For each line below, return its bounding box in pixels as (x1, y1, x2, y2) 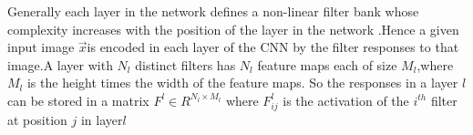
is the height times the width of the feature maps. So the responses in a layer (26, 73, 458, 92)
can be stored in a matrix (7, 90, 149, 109)
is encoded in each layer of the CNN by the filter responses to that (87, 37, 459, 57)
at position (7, 109, 67, 129)
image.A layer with (7, 55, 113, 74)
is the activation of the (283, 90, 409, 109)
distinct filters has (135, 55, 236, 74)
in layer (80, 109, 123, 129)
